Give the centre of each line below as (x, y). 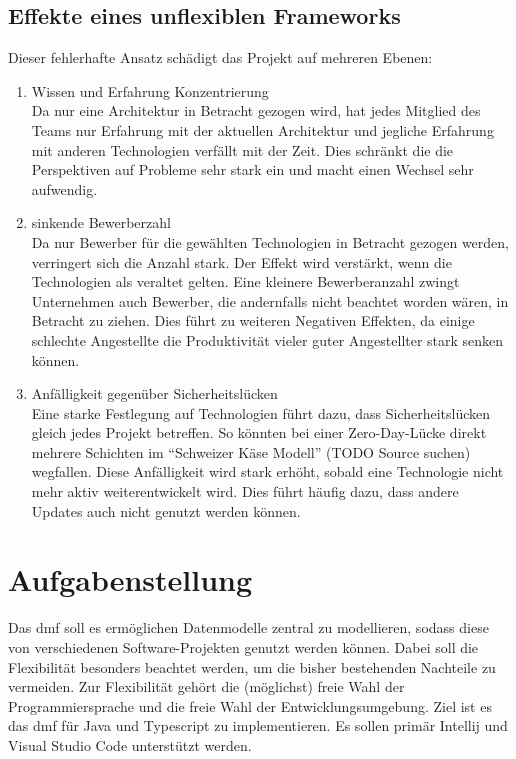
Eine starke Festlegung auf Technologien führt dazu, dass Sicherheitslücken (261, 412)
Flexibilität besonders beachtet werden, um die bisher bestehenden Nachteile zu (252, 666)
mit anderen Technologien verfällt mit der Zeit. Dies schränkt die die (242, 149)
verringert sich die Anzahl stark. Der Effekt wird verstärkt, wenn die (241, 261)
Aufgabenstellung (130, 579)
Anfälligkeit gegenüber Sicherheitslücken (154, 393)
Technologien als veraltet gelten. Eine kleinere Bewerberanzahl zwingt (245, 281)
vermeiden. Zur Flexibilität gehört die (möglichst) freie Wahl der (206, 686)
